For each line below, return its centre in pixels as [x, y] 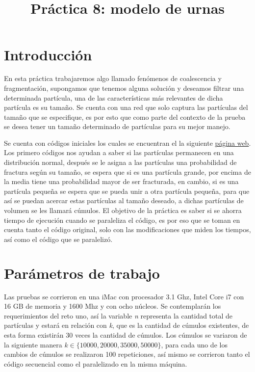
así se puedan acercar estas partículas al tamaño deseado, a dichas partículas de [124, 200]
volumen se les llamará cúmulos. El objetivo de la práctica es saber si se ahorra [123, 210]
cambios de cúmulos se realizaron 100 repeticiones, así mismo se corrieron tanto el [127, 354]
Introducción [48, 55]
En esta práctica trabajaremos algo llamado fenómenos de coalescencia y [113, 78]
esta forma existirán [34, 334]
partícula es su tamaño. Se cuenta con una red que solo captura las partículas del [126, 107]
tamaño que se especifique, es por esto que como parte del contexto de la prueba [125, 117]
